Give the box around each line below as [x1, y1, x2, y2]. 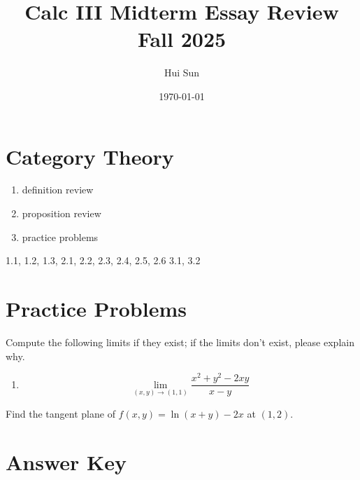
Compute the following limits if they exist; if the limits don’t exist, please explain [6, 334, 354, 349]
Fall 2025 [137, 25, 226, 53]
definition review [22, 182, 94, 197]
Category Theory [6, 142, 174, 170]
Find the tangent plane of [6, 406, 115, 420]
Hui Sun [164, 65, 200, 80]
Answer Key [6, 447, 127, 476]
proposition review [22, 206, 101, 221]
